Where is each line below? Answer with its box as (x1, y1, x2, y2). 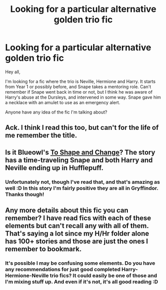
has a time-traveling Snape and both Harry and (5, 156, 153, 164)
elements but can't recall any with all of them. (5, 222, 149, 230)
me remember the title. (5, 131, 77, 140)
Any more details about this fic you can (5, 206, 129, 215)
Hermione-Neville (5, 272, 49, 279)
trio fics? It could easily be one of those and (50, 272, 158, 279)
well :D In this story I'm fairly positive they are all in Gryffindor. (5, 184, 159, 191)
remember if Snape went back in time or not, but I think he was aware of (5, 89, 153, 95)
